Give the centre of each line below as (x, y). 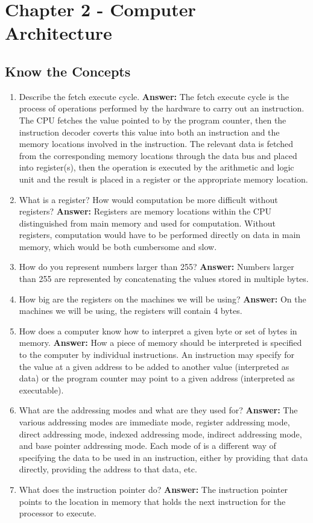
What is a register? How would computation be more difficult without (148, 199)
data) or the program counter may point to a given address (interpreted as (157, 378)
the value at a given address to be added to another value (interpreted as (154, 366)
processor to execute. (58, 513)
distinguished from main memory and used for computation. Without (147, 223)
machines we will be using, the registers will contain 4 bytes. (131, 311)
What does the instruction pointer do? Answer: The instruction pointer (153, 489)
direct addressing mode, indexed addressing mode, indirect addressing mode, (160, 434)
